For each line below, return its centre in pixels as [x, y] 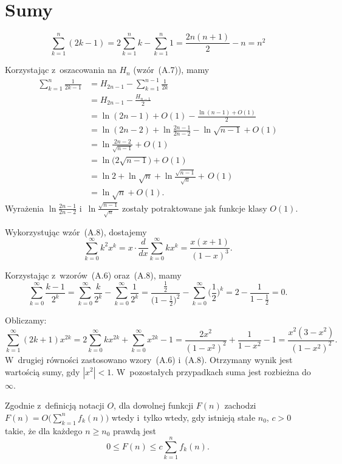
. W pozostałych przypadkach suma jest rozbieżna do [211, 371]
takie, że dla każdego [44, 430]
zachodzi [240, 405]
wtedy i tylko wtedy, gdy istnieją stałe [183, 417]
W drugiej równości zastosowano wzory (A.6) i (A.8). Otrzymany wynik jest [149, 359]
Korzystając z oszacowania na [61, 70]
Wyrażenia [25, 208]
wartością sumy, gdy [43, 371]
